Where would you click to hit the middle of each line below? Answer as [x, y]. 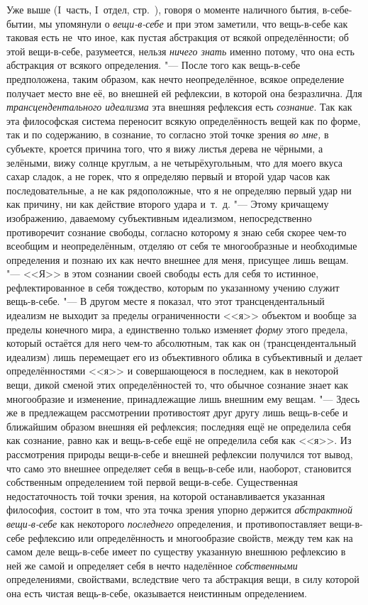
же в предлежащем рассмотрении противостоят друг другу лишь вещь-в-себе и [177, 412]
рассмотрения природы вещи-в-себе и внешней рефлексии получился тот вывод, [180, 454]
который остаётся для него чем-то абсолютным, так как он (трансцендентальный [182, 343]
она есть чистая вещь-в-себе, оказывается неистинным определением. [157, 593]
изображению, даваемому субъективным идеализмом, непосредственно [159, 217]
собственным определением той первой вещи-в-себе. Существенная [152, 482]
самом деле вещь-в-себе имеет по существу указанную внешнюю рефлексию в [176, 551]
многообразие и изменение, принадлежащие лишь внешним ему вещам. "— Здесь [183, 398]
